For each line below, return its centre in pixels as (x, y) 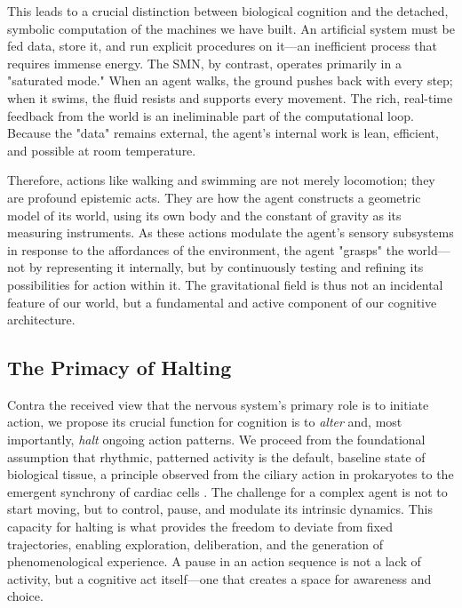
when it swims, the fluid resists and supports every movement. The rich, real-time (230, 97)
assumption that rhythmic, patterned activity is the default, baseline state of (216, 456)
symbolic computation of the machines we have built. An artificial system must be (231, 28)
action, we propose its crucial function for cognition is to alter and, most (205, 422)
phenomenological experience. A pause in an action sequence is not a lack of (214, 561)
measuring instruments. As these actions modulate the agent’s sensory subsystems (231, 232)
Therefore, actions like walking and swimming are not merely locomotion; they (221, 180)
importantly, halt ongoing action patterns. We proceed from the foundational (216, 440)
